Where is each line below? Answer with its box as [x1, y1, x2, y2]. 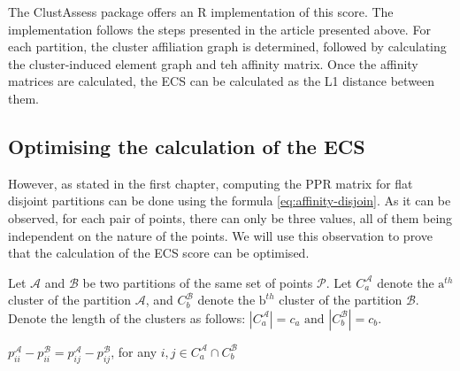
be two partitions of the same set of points [82, 273, 313, 291]
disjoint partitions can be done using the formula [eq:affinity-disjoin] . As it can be [8, 191, 451, 210]
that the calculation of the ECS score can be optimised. [8, 243, 310, 262]
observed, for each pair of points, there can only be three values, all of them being [8, 208, 453, 227]
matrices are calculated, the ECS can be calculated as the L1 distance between [8, 72, 435, 90]
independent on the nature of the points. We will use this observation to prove [8, 226, 433, 244]
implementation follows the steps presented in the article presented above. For [8, 19, 431, 38]
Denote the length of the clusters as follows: [8, 308, 246, 327]
